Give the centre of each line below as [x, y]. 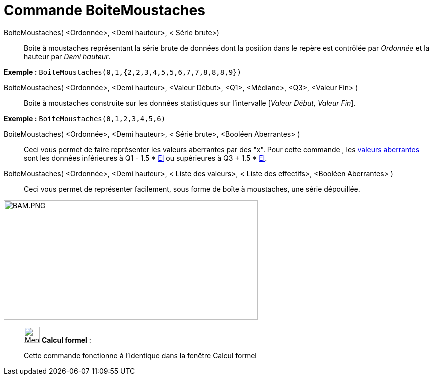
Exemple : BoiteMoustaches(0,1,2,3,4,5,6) [85, 118]
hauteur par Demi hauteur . [67, 56]
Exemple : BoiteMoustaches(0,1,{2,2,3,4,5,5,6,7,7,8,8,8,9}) [123, 72]
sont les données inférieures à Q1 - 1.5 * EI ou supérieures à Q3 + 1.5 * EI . [146, 158]
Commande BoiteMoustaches [105, 10]
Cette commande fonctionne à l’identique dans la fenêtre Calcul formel [140, 355]
